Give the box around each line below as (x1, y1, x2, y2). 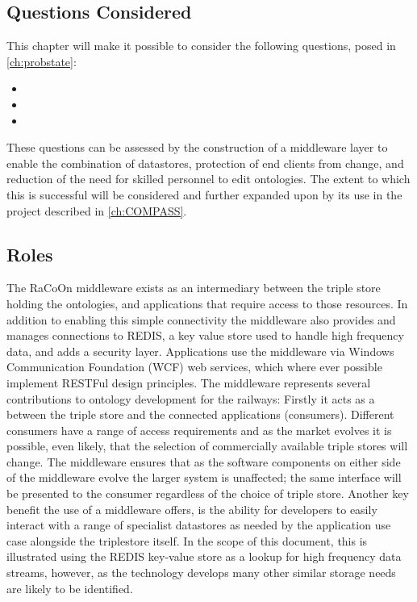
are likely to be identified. (6, 579, 133, 596)
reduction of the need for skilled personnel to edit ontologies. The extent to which (6, 170, 411, 187)
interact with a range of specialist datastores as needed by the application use (6, 516, 391, 533)
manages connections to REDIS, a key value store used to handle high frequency (6, 327, 404, 344)
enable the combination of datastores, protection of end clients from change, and (6, 154, 404, 171)
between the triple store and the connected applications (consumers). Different (6, 406, 394, 423)
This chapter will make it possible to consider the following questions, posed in (6, 37, 396, 54)
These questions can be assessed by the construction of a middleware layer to (6, 139, 388, 156)
